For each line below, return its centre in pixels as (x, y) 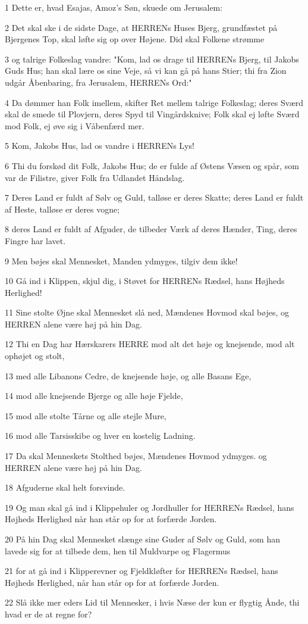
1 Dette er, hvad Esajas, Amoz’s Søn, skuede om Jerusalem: (114, 7)
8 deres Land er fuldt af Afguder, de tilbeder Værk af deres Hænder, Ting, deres (151, 229)
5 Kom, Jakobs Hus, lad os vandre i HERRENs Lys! (100, 146)
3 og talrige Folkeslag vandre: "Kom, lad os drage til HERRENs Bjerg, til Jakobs (152, 59)
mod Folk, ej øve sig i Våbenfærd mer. (75, 125)
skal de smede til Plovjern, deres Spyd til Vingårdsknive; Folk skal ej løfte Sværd (152, 114)
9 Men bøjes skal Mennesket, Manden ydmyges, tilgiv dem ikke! (121, 260)
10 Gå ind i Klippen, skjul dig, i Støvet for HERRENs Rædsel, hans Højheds (145, 281)
